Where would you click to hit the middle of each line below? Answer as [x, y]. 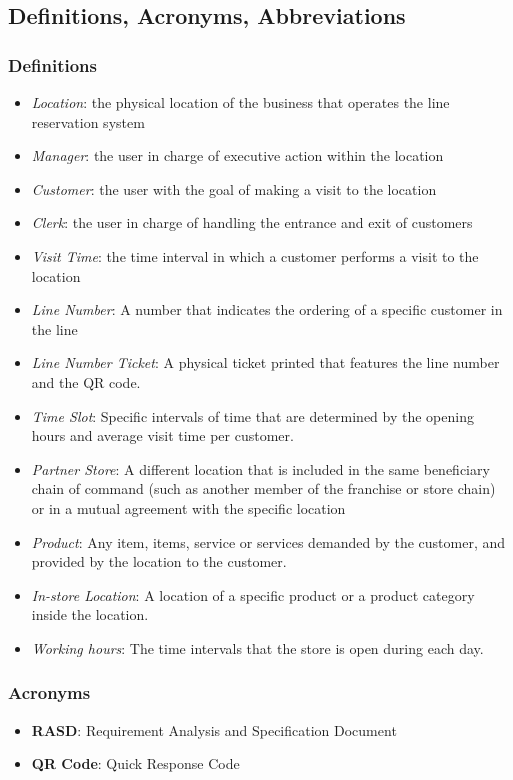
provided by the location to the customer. [159, 561]
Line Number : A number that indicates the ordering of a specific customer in [267, 309]
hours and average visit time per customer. [162, 435]
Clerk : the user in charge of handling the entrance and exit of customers [252, 222]
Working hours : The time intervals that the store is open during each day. [257, 647]
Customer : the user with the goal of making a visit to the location [234, 188]
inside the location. [90, 614]
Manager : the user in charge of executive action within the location [237, 155]
